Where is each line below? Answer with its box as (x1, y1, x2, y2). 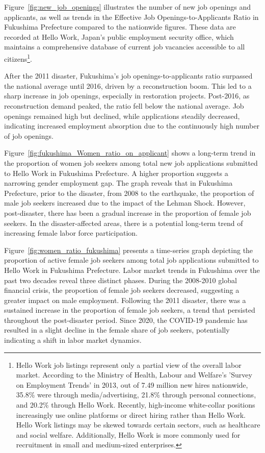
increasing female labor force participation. (4, 228, 138, 238)
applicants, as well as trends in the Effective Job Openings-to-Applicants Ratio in (4, 11, 259, 22)
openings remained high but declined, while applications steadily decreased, (4, 110, 240, 121)
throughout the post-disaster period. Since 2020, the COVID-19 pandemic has (4, 314, 248, 325)
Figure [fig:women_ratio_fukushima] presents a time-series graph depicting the (4, 244, 253, 255)
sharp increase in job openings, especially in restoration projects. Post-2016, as (4, 90, 250, 101)
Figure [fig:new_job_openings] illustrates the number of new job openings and (4, 2, 251, 12)
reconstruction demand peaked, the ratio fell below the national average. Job (4, 100, 244, 111)
